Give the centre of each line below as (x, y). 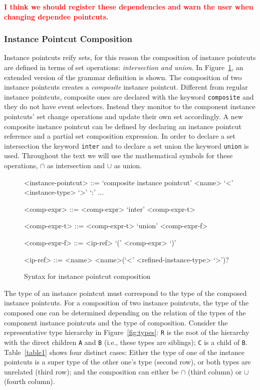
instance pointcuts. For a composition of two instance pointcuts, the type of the (126, 303)
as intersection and (76, 165)
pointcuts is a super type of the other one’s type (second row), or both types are (127, 362)
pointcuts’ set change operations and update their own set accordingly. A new (123, 116)
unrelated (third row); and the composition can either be (91, 371)
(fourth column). (30, 381)
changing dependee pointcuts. (56, 16)
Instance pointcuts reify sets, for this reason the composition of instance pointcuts (130, 57)
